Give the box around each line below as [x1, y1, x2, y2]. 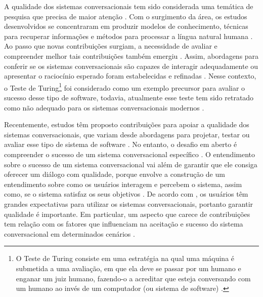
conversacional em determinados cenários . [4, 228, 135, 239]
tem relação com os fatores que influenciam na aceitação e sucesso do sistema [4, 218, 243, 229]
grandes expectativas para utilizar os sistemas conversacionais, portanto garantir [4, 198, 253, 209]
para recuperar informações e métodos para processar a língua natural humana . [4, 30, 253, 41]
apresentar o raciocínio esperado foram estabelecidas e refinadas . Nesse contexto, [4, 70, 256, 81]
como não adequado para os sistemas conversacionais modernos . [4, 102, 204, 113]
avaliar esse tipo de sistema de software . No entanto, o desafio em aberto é [4, 139, 237, 150]
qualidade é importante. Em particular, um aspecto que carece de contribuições [4, 208, 250, 219]
